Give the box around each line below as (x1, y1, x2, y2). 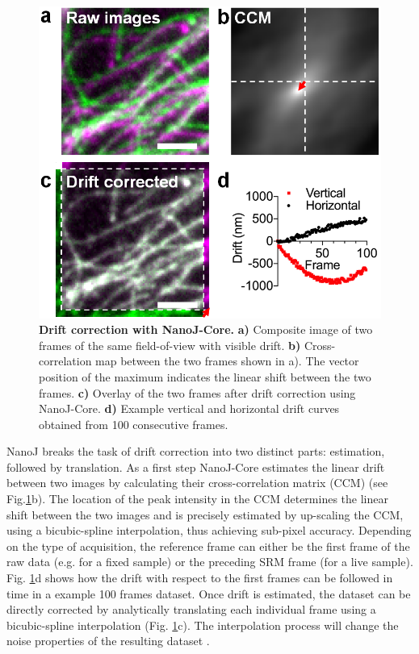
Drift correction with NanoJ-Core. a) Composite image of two (39, 321, 373, 338)
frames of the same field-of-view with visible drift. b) (39, 336, 301, 353)
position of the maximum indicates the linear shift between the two (39, 368, 371, 385)
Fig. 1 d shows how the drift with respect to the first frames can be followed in (6, 569, 393, 586)
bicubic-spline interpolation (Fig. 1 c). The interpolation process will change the (6, 616, 399, 633)
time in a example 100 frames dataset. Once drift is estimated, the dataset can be (6, 585, 411, 602)
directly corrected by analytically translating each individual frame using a (6, 601, 376, 618)
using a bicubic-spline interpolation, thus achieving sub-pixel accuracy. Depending (6, 522, 412, 539)
